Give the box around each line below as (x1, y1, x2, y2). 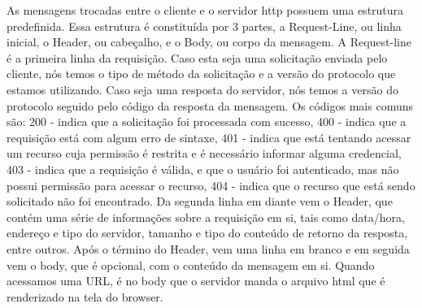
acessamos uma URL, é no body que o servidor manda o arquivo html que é (7, 272, 385, 289)
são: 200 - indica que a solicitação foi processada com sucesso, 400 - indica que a (7, 113, 407, 130)
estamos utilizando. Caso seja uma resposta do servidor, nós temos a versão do (7, 80, 398, 98)
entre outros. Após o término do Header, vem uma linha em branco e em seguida (7, 240, 410, 257)
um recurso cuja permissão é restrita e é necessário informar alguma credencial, (7, 145, 402, 162)
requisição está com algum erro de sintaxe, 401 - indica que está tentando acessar (7, 128, 411, 145)
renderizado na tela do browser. (7, 288, 163, 305)
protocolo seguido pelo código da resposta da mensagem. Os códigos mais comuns (7, 97, 413, 114)
